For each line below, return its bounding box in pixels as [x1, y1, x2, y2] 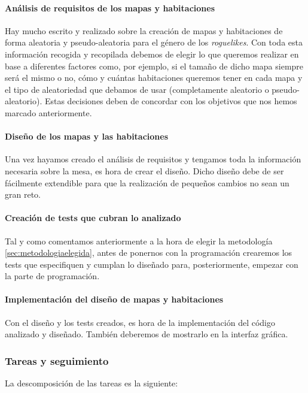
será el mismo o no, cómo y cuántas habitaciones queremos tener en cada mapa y [5, 71, 303, 84]
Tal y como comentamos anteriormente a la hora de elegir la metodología [5, 234, 273, 247]
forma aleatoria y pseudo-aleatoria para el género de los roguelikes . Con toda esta [5, 36, 303, 49]
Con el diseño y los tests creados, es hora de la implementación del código [5, 316, 275, 328]
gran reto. [5, 188, 41, 201]
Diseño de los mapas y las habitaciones [5, 130, 169, 143]
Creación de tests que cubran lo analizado [5, 211, 181, 224]
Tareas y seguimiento [5, 353, 109, 368]
